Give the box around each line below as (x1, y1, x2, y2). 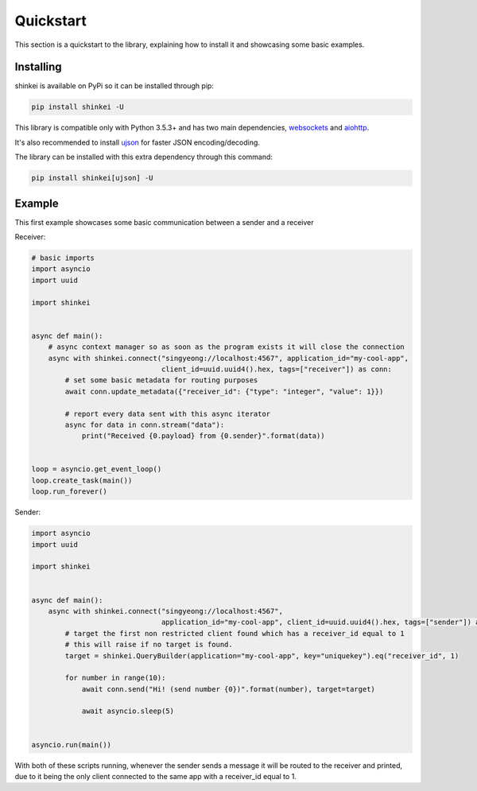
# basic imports (31, 254, 95, 262)
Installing (14, 60, 63, 74)
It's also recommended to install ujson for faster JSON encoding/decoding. (14, 138, 260, 147)
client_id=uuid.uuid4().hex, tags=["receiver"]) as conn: (161, 364, 393, 374)
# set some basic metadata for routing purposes (64, 376, 258, 385)
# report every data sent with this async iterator (64, 409, 271, 418)
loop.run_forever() (31, 487, 107, 496)
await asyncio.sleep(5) (81, 707, 175, 715)
